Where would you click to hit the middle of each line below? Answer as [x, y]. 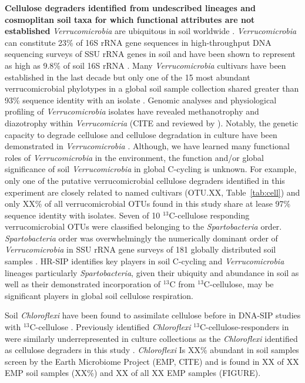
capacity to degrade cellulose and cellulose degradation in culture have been [141, 134]
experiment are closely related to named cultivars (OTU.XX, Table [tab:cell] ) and [152, 192]
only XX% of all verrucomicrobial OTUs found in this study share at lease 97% [148, 204]
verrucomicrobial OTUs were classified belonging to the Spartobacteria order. [143, 226]
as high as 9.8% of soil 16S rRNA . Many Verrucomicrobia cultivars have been [145, 65]
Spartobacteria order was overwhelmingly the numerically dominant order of [141, 238]
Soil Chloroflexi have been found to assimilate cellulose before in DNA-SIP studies [153, 315]
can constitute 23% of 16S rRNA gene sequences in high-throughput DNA [138, 42]
